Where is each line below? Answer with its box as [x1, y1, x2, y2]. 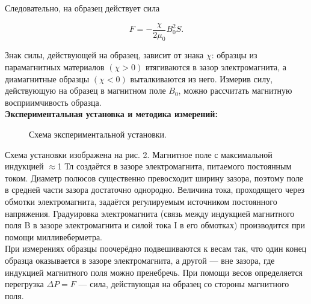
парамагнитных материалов [5, 61, 105, 73]
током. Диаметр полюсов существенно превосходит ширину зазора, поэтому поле [5, 171, 304, 184]
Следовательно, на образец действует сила [5, 2, 160, 14]
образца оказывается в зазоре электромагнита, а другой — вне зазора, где [5, 254, 275, 266]
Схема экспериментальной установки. [29, 128, 167, 141]
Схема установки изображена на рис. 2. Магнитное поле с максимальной [5, 148, 273, 160]
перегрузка [5, 278, 44, 290]
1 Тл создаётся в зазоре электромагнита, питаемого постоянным [57, 160, 292, 172]
